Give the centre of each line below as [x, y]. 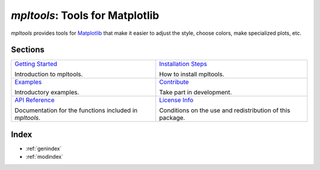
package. [172, 118]
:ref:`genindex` [44, 148]
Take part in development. [196, 93]
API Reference [34, 100]
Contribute [174, 82]
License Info [176, 100]
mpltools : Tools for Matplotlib [85, 15]
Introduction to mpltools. [49, 74]
